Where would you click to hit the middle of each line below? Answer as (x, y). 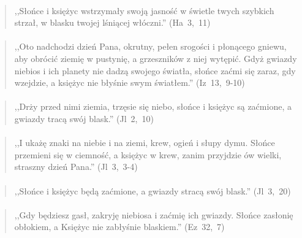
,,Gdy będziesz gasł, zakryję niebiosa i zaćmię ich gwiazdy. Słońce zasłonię (154, 214)
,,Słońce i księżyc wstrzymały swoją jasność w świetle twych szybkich (144, 10)
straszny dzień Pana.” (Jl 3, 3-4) (76, 167)
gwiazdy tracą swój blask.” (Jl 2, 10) (84, 118)
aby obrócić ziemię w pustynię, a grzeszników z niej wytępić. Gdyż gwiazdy (156, 58)
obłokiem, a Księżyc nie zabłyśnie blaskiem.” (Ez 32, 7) (119, 227)
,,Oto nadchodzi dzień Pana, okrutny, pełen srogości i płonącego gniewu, (150, 46)
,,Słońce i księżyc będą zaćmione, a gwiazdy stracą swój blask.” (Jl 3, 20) (153, 190)
